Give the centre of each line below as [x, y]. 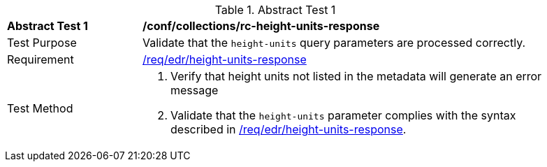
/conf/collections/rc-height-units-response [261, 26]
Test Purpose [42, 43]
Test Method [40, 108]
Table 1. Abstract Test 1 [275, 10]
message [195, 90]
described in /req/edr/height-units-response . [289, 129]
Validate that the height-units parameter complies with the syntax [343, 115]
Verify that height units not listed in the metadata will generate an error [356, 76]
